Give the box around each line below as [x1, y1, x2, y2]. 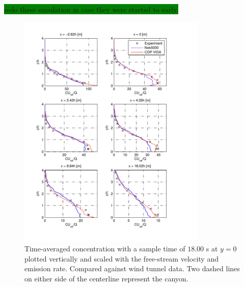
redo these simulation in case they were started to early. [4, 4, 179, 14]
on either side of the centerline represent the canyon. [24, 273, 188, 283]
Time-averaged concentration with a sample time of [24, 243, 185, 254]
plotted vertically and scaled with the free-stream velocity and [24, 253, 219, 264]
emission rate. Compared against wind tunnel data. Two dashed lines [24, 263, 240, 274]
